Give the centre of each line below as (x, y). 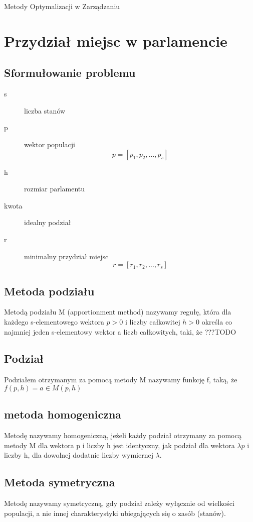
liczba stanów (45, 110)
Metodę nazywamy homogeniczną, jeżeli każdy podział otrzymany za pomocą (123, 435)
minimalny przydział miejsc (66, 256)
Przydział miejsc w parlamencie (116, 40)
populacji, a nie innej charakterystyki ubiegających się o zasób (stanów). (115, 513)
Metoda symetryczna (60, 482)
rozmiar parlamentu (55, 189)
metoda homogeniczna (63, 414)
